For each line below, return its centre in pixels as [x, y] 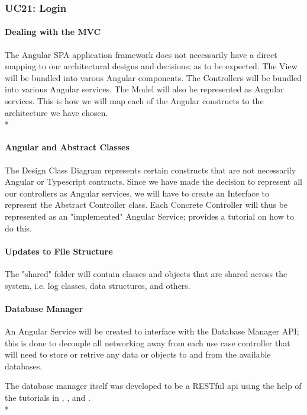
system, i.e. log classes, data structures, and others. [98, 285]
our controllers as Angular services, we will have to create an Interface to [137, 193]
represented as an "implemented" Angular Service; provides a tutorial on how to [149, 216]
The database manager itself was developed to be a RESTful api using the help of [153, 386]
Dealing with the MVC [53, 32]
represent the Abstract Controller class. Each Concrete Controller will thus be [146, 205]
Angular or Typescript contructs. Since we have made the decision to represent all [153, 181]
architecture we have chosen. [56, 112]
